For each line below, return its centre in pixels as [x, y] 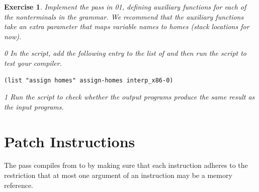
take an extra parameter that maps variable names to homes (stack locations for [127, 26]
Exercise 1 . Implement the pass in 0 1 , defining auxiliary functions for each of [125, 7]
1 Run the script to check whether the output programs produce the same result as [129, 97]
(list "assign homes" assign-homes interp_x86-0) [89, 80]
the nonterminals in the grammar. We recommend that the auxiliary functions [124, 16]
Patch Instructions [70, 141]
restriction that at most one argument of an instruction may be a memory [118, 175]
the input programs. [34, 106]
